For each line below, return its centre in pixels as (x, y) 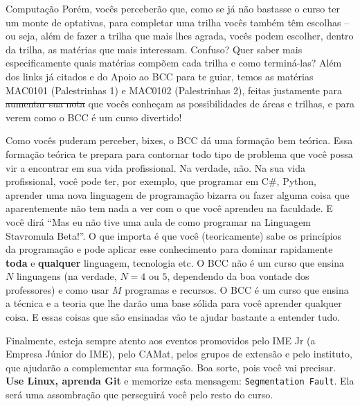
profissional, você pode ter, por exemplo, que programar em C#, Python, (161, 181)
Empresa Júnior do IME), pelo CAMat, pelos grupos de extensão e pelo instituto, (179, 354)
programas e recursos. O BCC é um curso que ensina (237, 289)
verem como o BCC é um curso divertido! (94, 117)
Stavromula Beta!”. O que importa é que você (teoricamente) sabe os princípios (174, 235)
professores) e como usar (57, 289)
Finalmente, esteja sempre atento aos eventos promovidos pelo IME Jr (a (161, 340)
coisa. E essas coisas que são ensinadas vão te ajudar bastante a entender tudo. (173, 317)
